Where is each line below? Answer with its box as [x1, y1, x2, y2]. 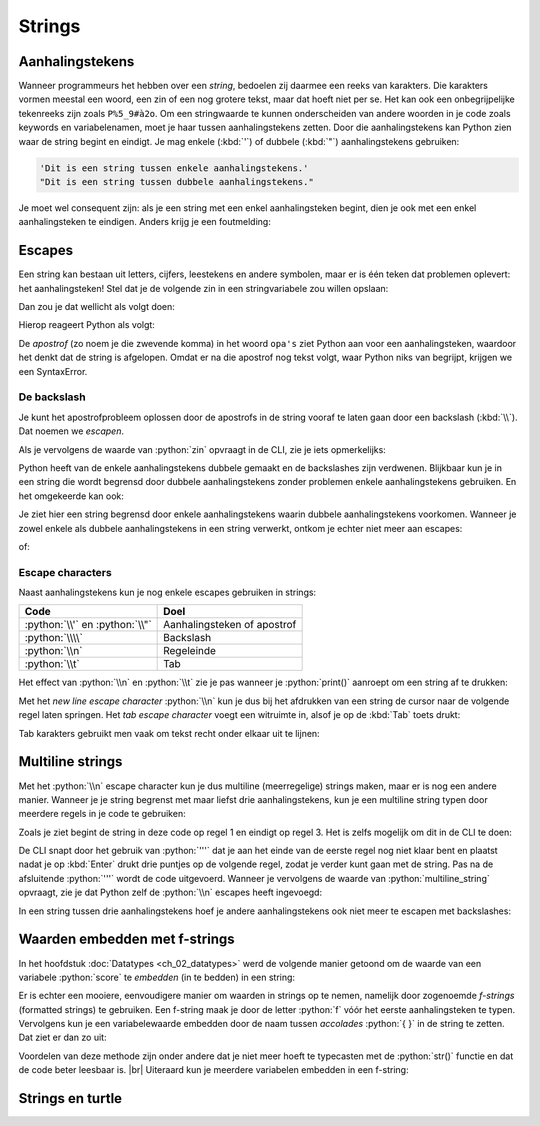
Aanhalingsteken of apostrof [163, 618, 297, 632]
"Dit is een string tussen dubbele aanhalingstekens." [39, 176, 314, 187]
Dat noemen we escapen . [18, 425, 125, 437]
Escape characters [18, 565, 112, 579]
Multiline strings [18, 753, 123, 770]
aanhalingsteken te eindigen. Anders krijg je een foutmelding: [18, 216, 272, 228]
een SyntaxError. [18, 365, 88, 377]
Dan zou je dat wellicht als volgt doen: [18, 301, 175, 313]
